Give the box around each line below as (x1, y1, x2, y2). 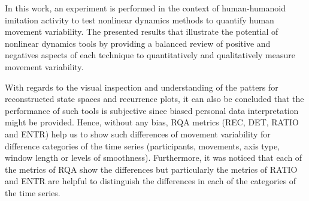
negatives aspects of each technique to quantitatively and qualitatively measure (5, 49, 295, 61)
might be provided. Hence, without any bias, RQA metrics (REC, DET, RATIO (5, 116, 299, 128)
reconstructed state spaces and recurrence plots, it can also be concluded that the (5, 92, 304, 105)
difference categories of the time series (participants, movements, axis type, (5, 139, 280, 152)
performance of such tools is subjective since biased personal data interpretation (5, 104, 299, 116)
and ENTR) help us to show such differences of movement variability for (5, 127, 271, 140)
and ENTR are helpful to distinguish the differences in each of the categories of (5, 175, 296, 187)
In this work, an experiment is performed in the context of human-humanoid (5, 2, 286, 14)
